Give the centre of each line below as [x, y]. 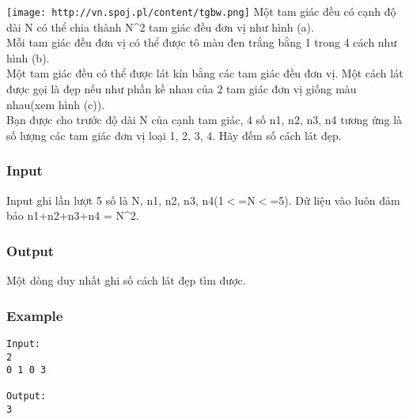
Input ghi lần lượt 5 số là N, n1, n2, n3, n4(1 [115, 200]
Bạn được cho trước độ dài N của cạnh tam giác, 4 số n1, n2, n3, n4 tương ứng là [204, 120]
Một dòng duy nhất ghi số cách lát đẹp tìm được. [126, 280]
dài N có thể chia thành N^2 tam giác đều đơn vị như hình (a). [160, 26]
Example [35, 315]
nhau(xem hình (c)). [56, 104]
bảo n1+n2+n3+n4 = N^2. [73, 215]
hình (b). [28, 57]
